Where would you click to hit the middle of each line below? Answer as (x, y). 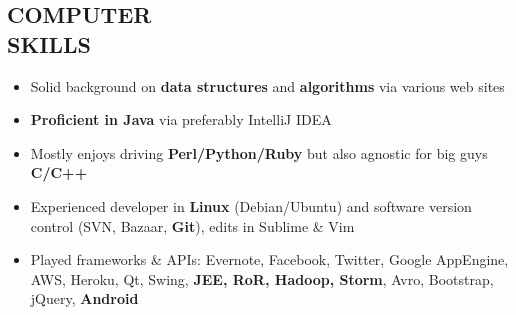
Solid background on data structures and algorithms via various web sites (267, 85)
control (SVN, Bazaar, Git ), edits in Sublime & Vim (192, 225)
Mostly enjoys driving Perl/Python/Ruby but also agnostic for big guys (259, 152)
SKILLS (49, 43)
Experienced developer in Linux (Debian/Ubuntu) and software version (251, 205)
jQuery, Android (84, 298)
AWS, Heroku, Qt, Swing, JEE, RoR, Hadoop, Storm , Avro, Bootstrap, (262, 278)
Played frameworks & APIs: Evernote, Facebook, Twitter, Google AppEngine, (269, 259)
